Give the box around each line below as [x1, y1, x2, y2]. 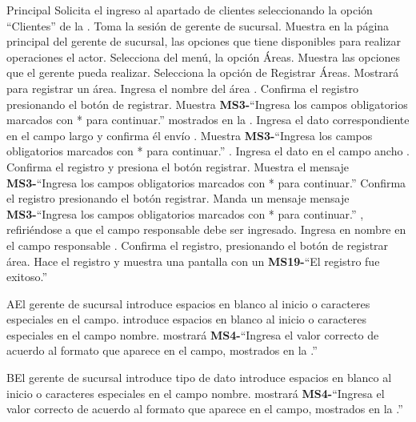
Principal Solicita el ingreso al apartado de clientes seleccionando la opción [6, 2, 373, 18]
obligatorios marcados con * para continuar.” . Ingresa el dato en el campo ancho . [6, 143, 410, 159]
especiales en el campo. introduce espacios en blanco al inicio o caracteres [6, 311, 366, 328]
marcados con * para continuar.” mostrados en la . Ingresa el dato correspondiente [6, 111, 410, 128]
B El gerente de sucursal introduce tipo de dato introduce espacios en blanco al [6, 369, 392, 386]
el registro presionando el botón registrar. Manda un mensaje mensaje [6, 190, 350, 207]
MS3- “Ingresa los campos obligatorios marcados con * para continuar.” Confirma [6, 174, 406, 191]
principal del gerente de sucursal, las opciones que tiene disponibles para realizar [6, 33, 402, 50]
